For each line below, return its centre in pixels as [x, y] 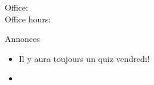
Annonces [22, 39]
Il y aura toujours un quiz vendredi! [84, 58]
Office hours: [28, 19]
